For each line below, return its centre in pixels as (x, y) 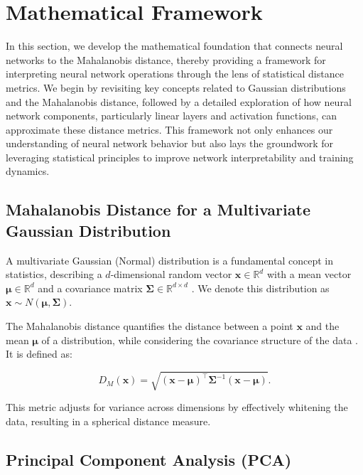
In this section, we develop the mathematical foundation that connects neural (174, 46)
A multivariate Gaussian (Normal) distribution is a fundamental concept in (170, 260)
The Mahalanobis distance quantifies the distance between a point (150, 326)
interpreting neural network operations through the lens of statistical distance (175, 74)
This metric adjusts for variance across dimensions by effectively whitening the (177, 407)
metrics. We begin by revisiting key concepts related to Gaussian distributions (176, 87)
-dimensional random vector (171, 274)
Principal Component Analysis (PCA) (149, 459)
